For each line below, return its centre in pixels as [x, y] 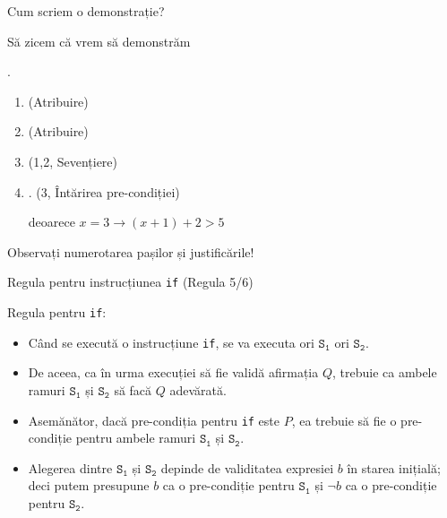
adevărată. [198, 389]
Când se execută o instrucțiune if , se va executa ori [171, 342]
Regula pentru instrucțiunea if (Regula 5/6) [130, 282]
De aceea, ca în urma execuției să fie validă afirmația [173, 372]
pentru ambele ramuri [136, 438]
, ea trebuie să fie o [344, 420]
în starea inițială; [394, 467]
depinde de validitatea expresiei [247, 467]
